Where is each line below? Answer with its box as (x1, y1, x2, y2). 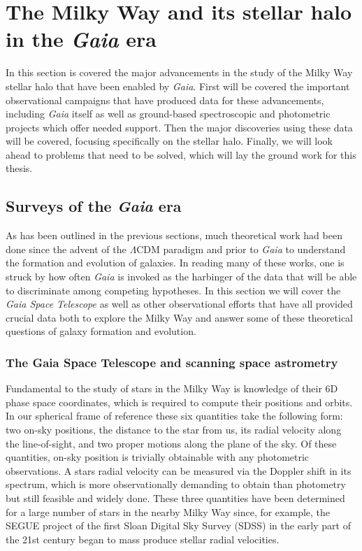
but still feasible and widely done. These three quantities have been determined (6, 490, 345, 505)
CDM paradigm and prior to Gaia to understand (136, 241, 346, 256)
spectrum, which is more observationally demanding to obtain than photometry (6, 477, 346, 492)
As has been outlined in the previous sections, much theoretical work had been (6, 228, 342, 243)
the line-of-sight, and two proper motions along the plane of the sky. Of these (6, 436, 337, 450)
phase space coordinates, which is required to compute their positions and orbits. (6, 394, 353, 409)
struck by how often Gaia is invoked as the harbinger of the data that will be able (6, 269, 357, 284)
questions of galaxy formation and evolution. (6, 324, 196, 338)
